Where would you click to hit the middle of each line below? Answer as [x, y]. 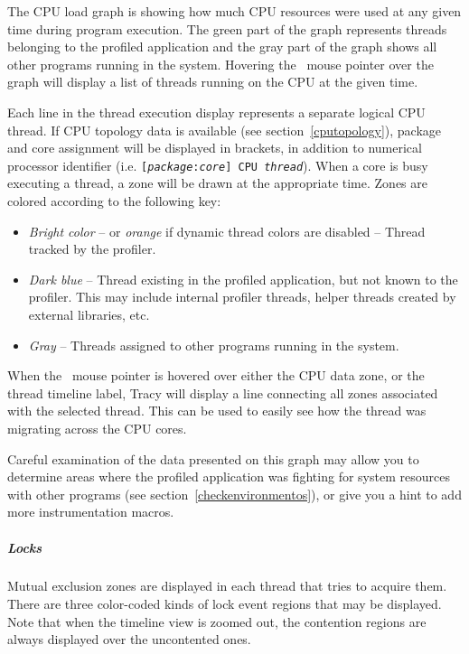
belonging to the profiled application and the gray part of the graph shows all [222, 47]
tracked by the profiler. [92, 249]
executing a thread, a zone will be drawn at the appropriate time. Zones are [217, 183]
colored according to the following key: [114, 201]
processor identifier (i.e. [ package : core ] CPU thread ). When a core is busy [218, 165]
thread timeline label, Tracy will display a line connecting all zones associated [223, 392]
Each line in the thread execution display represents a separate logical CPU [216, 112]
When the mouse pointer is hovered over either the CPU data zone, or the [216, 375]
